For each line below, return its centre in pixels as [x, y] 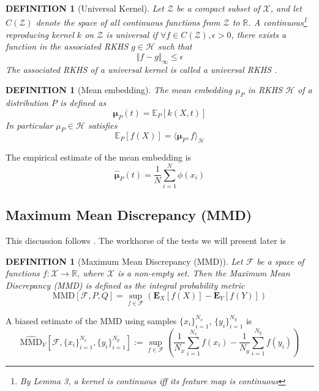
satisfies [103, 125]
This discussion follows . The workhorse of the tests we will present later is [146, 241]
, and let [286, 8]
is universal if [132, 34]
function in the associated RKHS [67, 46]
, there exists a [259, 34]
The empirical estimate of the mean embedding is [99, 157]
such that [175, 46]
